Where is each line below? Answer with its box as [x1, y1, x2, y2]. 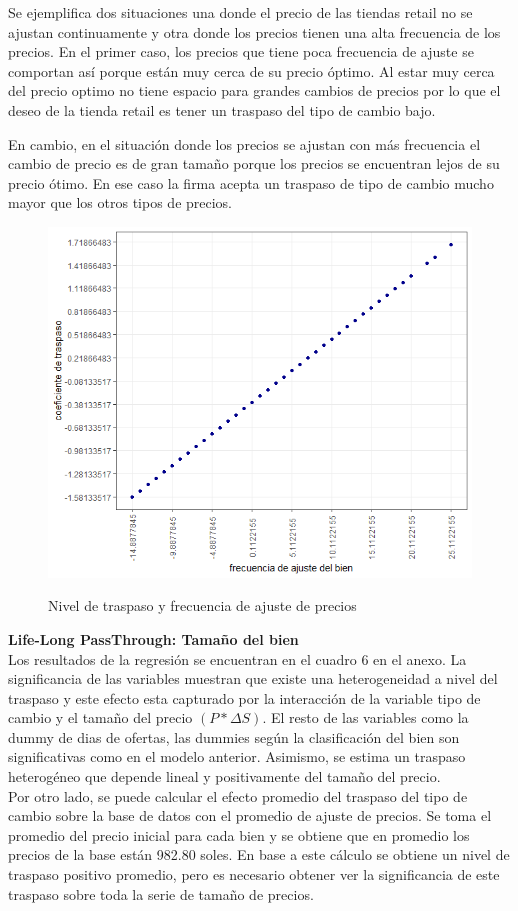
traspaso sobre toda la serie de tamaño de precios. [8, 883, 314, 904]
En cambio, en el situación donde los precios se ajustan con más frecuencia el [8, 133, 481, 154]
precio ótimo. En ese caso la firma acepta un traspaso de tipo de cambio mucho [8, 172, 494, 193]
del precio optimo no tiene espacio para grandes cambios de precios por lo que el [8, 80, 501, 101]
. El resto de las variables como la [262, 707, 469, 728]
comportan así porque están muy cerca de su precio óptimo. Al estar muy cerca [8, 60, 495, 81]
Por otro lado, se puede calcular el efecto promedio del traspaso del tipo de [8, 785, 468, 806]
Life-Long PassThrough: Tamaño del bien [8, 628, 299, 649]
